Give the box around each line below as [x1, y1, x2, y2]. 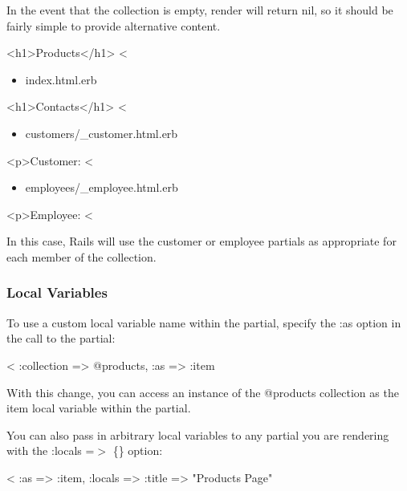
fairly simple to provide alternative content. [6, 17, 221, 34]
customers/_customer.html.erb [25, 124, 178, 141]
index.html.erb [25, 71, 97, 87]
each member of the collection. [6, 248, 157, 265]
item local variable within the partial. [6, 400, 191, 416]
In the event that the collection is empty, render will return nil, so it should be [6, 2, 393, 18]
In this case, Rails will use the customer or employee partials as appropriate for [6, 233, 397, 250]
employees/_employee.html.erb [25, 179, 178, 196]
